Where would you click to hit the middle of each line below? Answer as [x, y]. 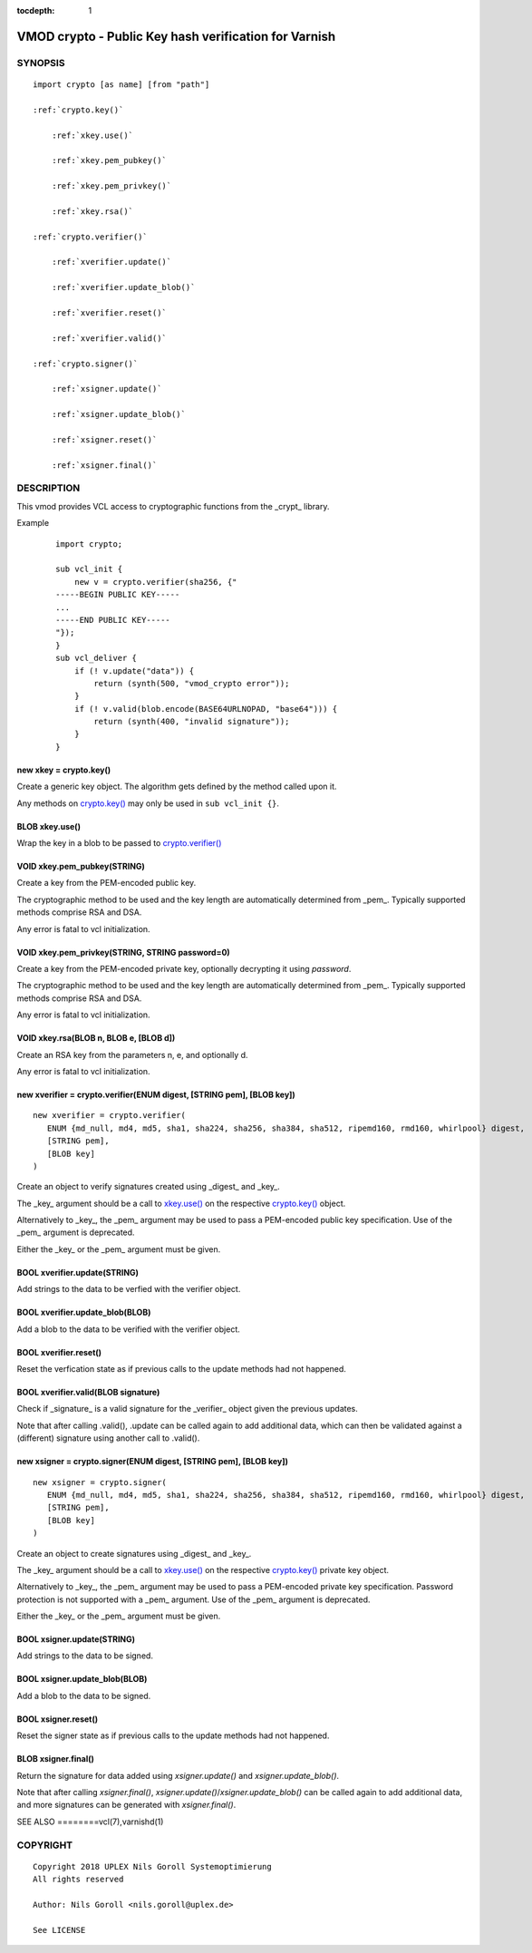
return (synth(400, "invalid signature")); [192, 722]
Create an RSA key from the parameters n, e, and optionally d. [132, 1054]
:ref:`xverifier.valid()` [109, 338]
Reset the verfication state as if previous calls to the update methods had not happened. [181, 1369]
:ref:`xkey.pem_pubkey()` [109, 160]
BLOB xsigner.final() [55, 1759]
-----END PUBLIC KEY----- [113, 620]
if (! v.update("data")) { [134, 670]
